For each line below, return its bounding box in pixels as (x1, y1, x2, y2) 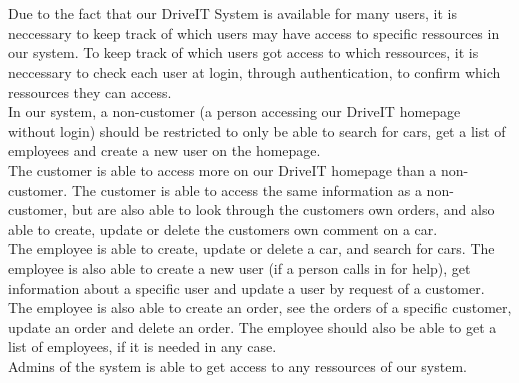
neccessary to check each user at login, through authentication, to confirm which (8, 61, 501, 82)
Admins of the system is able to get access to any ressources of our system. (8, 355, 467, 376)
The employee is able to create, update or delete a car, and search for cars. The (8, 238, 495, 259)
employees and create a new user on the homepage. (8, 140, 321, 161)
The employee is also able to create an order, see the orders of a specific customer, (8, 297, 512, 318)
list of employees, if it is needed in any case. (8, 336, 277, 357)
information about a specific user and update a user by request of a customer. (8, 277, 485, 298)
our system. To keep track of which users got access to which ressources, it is (8, 42, 479, 63)
